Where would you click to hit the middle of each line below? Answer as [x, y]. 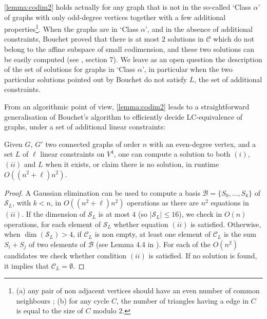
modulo [105, 311]
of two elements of [57, 244]
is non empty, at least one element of [152, 234]
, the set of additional [228, 79]
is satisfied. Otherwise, [226, 224]
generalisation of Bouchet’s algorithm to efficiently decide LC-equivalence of [123, 116]
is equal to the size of [50, 311]
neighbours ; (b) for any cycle [63, 300]
